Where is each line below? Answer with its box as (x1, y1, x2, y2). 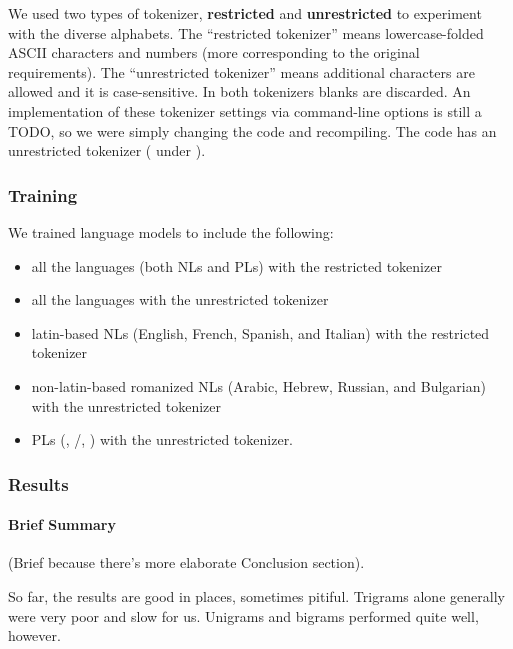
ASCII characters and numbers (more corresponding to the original (8, 42, 420, 63)
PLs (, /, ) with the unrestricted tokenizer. (31, 429, 294, 450)
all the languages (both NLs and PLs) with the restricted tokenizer (31, 255, 442, 276)
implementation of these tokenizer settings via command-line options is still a (8, 100, 482, 121)
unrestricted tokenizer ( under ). (8, 140, 206, 161)
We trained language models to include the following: (8, 221, 334, 242)
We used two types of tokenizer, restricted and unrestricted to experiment (8, 3, 482, 23)
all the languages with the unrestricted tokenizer (31, 289, 329, 310)
